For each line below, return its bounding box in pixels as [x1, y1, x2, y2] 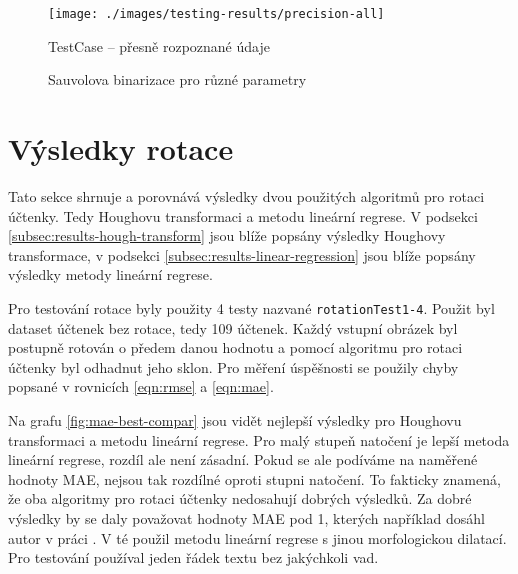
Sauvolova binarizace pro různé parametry [48, 69, 307, 90]
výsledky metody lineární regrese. [8, 264, 213, 285]
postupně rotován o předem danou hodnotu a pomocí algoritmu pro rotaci [8, 337, 463, 358]
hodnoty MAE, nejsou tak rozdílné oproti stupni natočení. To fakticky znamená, [8, 468, 501, 489]
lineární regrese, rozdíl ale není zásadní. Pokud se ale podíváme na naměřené [8, 449, 478, 470]
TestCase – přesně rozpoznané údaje [48, 35, 270, 56]
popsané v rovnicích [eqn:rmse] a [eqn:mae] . [8, 376, 274, 397]
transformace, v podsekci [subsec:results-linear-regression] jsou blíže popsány [8, 244, 476, 265]
